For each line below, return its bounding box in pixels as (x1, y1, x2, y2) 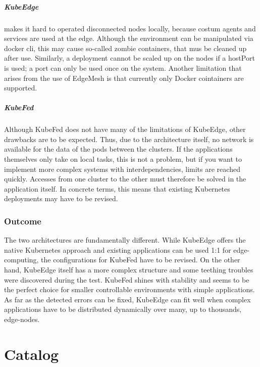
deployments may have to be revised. (4, 193, 118, 204)
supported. (4, 82, 37, 93)
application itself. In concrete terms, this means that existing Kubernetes (4, 183, 230, 194)
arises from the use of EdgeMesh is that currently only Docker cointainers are (4, 72, 244, 83)
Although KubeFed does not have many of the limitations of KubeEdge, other (4, 124, 246, 134)
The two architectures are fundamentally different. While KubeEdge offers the (4, 235, 246, 245)
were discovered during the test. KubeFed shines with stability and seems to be (4, 274, 249, 285)
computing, (4, 254, 39, 265)
